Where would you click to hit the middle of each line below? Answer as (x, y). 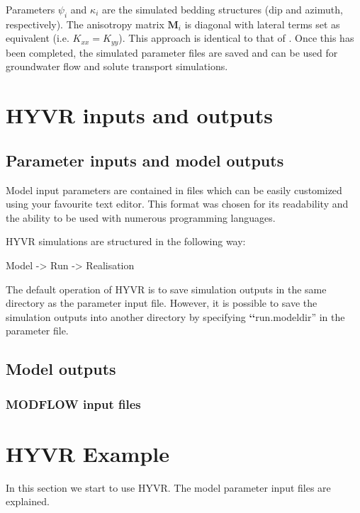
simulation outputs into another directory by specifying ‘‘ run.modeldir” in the (175, 316)
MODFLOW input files (73, 404)
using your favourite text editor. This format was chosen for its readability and (177, 204)
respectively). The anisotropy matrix (85, 24)
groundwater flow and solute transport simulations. (117, 66)
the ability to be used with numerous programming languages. (141, 217)
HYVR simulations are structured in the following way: (126, 241)
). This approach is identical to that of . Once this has (236, 38)
